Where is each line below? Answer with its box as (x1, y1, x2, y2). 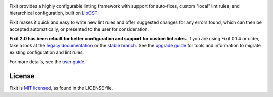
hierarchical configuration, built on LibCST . (9, 10, 99, 16)
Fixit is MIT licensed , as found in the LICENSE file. (9, 85, 113, 91)
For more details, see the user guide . (9, 58, 86, 65)
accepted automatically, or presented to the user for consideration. (9, 26, 149, 32)
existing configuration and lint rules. (9, 49, 84, 55)
